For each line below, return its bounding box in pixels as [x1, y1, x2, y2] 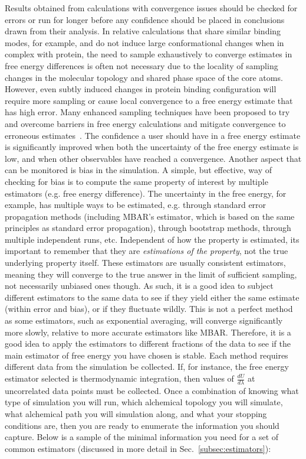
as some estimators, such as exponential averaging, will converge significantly [5, 314, 283, 327]
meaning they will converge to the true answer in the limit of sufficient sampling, [5, 268, 297, 280]
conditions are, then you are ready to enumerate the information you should [5, 419, 279, 431]
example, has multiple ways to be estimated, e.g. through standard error [5, 198, 266, 211]
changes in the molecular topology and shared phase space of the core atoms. [5, 71, 283, 83]
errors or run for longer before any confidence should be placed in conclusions [5, 13, 285, 25]
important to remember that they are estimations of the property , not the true [5, 245, 288, 257]
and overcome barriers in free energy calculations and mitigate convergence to [5, 117, 286, 129]
